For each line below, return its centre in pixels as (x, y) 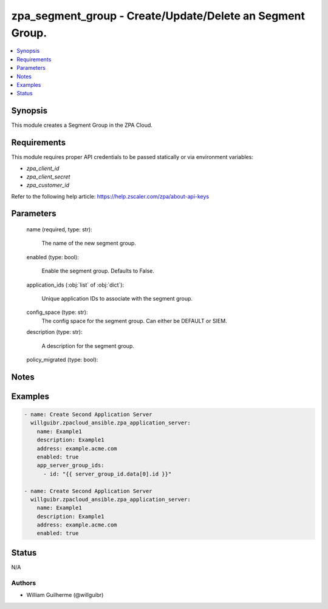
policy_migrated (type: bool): (62, 359)
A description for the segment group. (88, 345)
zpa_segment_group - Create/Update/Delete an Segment (158, 16)
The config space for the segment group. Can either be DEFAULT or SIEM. (134, 321)
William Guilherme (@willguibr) (65, 595)
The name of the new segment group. (89, 243)
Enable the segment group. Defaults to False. (98, 271)
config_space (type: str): (57, 312)
